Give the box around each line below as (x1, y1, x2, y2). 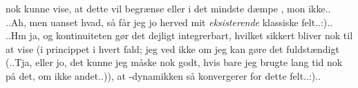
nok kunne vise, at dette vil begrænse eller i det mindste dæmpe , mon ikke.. (6, 1, 331, 15)
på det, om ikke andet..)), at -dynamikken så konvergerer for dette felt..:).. (6, 68, 321, 82)
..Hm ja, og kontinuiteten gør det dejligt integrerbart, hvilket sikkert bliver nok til (6, 28, 353, 43)
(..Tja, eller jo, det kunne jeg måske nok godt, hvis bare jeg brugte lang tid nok (6, 55, 343, 69)
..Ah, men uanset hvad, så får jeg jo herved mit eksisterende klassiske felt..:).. (6, 14, 333, 29)
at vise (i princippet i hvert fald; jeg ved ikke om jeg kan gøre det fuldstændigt (6, 41, 339, 56)
